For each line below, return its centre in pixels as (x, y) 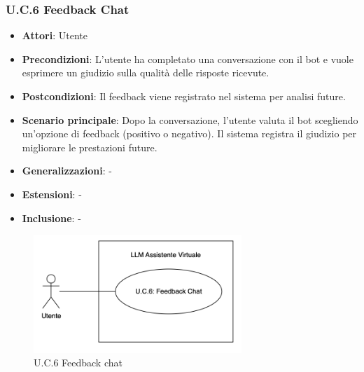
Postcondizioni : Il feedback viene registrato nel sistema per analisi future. (184, 96)
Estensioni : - (52, 194)
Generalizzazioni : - (67, 171)
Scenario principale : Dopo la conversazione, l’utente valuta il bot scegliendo (190, 119)
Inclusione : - (51, 218)
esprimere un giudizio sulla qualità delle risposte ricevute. (146, 73)
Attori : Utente (55, 35)
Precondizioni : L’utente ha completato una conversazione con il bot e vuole (188, 58)
